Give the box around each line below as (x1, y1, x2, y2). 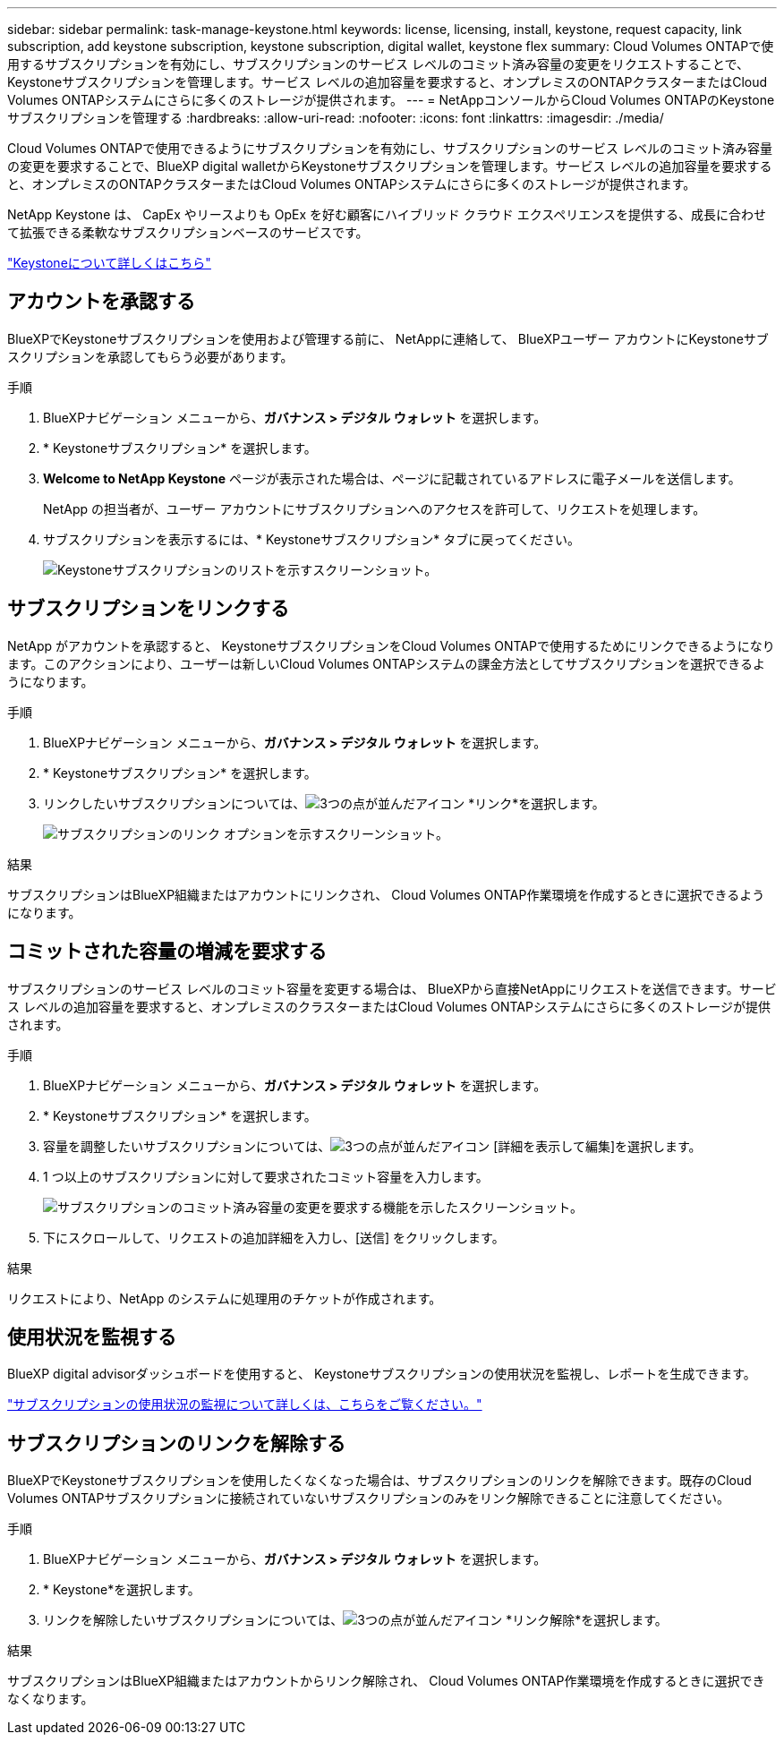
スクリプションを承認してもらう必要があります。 (7, 348, 294, 364)
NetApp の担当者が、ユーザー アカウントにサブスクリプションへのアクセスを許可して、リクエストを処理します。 (43, 500, 706, 517)
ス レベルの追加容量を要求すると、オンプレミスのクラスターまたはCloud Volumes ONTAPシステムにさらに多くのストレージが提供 (7, 998, 771, 1014)
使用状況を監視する (7, 1325, 176, 1348)
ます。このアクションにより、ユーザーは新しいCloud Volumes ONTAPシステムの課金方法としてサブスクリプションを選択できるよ (7, 655, 765, 671)
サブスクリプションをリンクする (7, 597, 289, 620)
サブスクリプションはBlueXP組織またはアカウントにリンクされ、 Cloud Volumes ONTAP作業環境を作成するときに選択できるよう (7, 886, 765, 902)
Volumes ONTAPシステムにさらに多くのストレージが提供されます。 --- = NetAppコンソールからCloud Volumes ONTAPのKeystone (7, 92, 775, 107)
